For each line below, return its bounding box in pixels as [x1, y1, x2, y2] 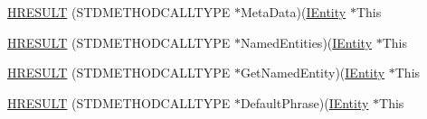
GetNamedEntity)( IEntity [240, 63, 385, 82]
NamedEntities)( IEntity [240, 32, 373, 51]
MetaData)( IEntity [240, 3, 346, 21]
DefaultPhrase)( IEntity [240, 93, 369, 112]
